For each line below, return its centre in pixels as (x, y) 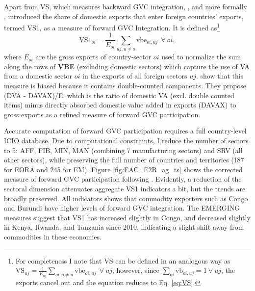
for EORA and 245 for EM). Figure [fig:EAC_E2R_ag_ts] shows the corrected (123, 169)
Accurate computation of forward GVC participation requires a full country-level (125, 131)
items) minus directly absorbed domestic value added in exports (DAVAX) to (120, 105)
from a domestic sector (38, 76)
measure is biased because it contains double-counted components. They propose (125, 86)
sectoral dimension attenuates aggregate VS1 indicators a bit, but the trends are (125, 188)
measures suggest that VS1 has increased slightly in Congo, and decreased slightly (127, 217)
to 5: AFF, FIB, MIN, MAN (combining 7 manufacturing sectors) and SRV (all (123, 150)
